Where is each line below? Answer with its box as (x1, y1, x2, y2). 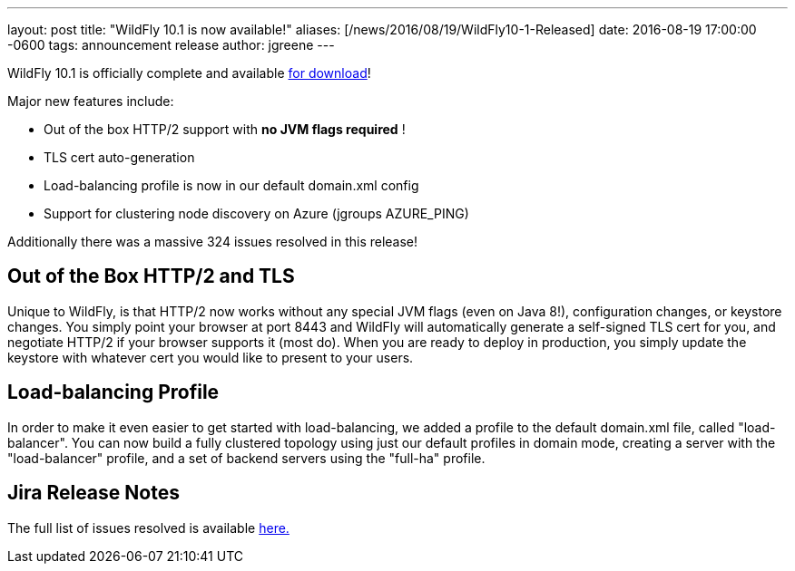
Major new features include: (7, 93, 174, 109)
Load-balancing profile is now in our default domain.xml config (44, 178, 419, 193)
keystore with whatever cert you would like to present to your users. (7, 349, 414, 365)
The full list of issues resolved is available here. (7, 519, 290, 536)
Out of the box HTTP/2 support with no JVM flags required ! (44, 121, 406, 137)
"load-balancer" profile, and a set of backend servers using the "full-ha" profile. (7, 450, 486, 466)
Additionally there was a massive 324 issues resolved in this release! (7, 234, 418, 249)
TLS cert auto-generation (44, 150, 195, 165)
